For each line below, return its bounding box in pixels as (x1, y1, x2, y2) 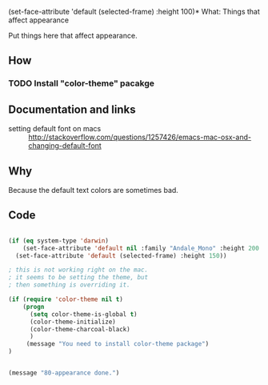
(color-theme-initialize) (29, 318, 116, 326)
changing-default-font (28, 141, 102, 150)
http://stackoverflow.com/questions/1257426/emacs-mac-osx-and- (28, 132, 252, 142)
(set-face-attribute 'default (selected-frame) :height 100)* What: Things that (8, 7, 260, 16)
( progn (22, 303, 45, 311)
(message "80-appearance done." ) (8, 369, 120, 377)
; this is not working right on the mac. (8, 266, 149, 275)
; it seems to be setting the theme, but (8, 274, 149, 282)
